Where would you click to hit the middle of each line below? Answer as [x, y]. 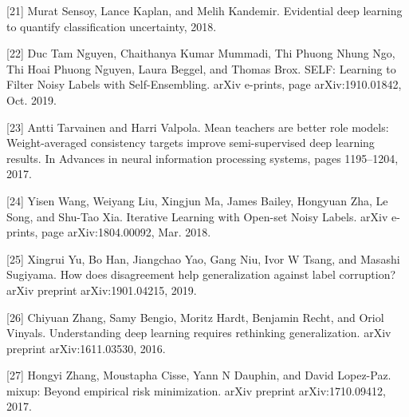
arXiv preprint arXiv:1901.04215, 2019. [102, 290]
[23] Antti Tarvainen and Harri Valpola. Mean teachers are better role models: [198, 127]
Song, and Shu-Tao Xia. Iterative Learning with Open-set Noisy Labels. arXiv [197, 216]
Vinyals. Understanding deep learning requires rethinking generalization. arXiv [199, 333]
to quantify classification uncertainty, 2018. [112, 26]
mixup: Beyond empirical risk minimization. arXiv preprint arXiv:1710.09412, [196, 390]
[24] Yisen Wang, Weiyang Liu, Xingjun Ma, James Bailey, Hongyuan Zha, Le [197, 200]
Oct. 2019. [31, 99]
